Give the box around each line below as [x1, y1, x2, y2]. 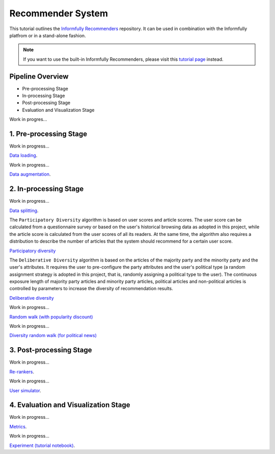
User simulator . [9, 387, 42, 393]
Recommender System [9, 8, 108, 19]
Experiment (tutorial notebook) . [9, 442, 75, 448]
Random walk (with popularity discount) [9, 314, 93, 320]
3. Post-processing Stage [9, 346, 92, 354]
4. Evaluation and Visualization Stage [9, 401, 130, 410]
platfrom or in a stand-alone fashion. [9, 32, 86, 38]
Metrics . [9, 423, 27, 429]
